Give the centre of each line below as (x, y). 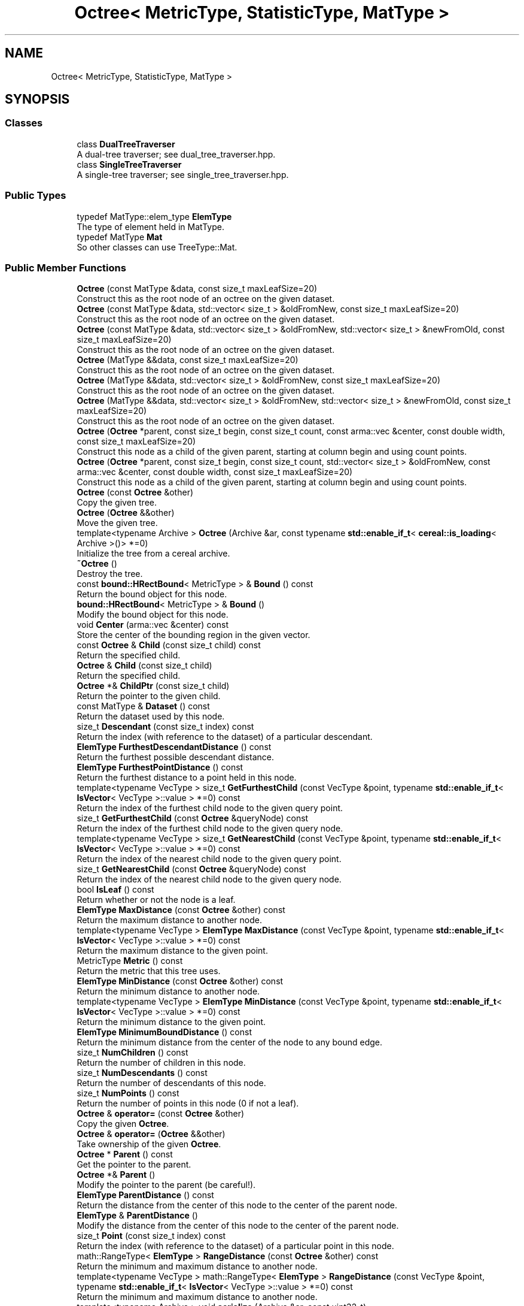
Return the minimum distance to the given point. (171, 1022)
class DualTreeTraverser (126, 144)
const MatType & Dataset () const (143, 706)
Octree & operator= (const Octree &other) (161, 1114)
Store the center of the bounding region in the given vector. (194, 635)
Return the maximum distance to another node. (169, 920)
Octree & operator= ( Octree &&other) (151, 1134)
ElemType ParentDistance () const (145, 1195)
